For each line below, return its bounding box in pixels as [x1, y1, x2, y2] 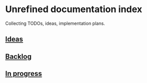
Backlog [5, 52, 32, 61]
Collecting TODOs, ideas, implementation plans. [5, 20, 105, 26]
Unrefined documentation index [5, 4, 142, 15]
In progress [5, 69, 42, 78]
